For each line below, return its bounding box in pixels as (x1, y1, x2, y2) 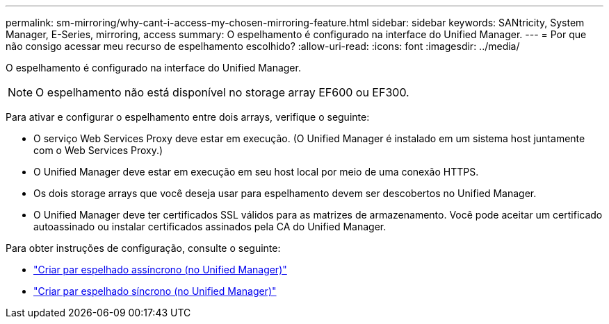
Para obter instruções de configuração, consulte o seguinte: (6, 242, 281, 254)
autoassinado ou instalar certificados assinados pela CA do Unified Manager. (33, 221, 387, 232)
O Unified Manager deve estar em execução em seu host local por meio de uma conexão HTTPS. (33, 166, 479, 178)
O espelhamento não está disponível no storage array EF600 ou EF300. (35, 85, 409, 99)
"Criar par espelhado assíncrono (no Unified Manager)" (33, 264, 287, 275)
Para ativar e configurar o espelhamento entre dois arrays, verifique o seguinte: (6, 111, 370, 123)
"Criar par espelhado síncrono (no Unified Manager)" (33, 285, 277, 297)
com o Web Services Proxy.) (33, 144, 163, 156)
